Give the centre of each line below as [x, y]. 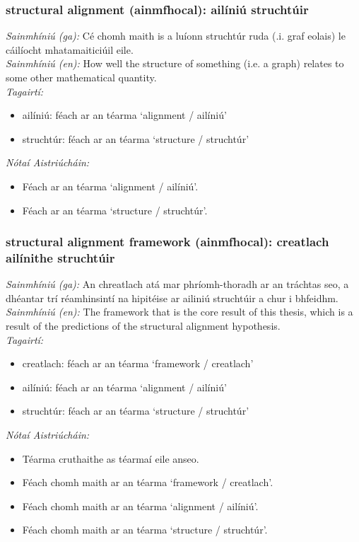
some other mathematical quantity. [81, 77]
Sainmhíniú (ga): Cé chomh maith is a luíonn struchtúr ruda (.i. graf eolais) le [176, 36]
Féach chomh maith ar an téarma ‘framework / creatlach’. [148, 482]
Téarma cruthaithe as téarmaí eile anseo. [111, 458]
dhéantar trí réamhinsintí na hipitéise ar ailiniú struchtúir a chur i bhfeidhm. [172, 298]
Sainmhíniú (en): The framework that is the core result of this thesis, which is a [179, 312]
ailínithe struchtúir [60, 258]
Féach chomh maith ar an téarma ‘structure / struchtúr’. [145, 530]
